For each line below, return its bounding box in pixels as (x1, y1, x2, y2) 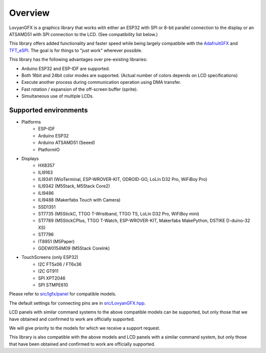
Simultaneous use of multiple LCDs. (21, 93, 94, 99)
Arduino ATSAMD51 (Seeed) (38, 140, 96, 145)
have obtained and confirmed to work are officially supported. (9, 316, 135, 322)
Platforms (21, 119, 41, 125)
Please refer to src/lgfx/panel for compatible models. (9, 291, 117, 297)
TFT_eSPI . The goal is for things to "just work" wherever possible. (9, 47, 143, 53)
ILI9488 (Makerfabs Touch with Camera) (38, 197, 121, 203)
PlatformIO (38, 146, 60, 152)
